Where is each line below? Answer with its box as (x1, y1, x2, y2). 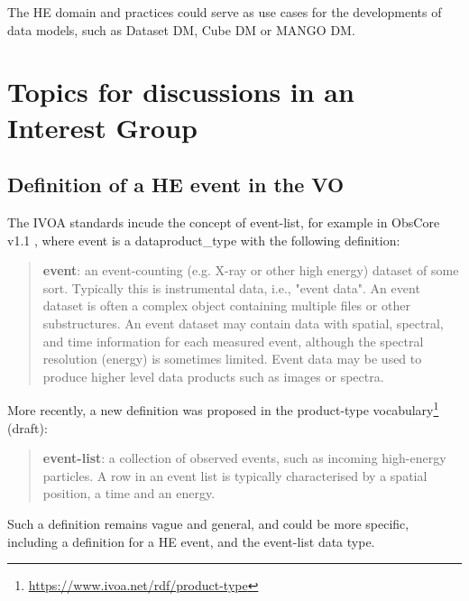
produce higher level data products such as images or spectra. (42, 366, 384, 385)
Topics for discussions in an (7, 73, 354, 110)
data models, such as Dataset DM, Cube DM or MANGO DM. (7, 20, 355, 39)
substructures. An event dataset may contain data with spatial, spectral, (42, 313, 444, 332)
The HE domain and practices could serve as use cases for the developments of (7, 3, 442, 21)
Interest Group (7, 108, 198, 145)
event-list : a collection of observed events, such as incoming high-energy (42, 448, 446, 467)
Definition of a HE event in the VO (7, 171, 345, 199)
